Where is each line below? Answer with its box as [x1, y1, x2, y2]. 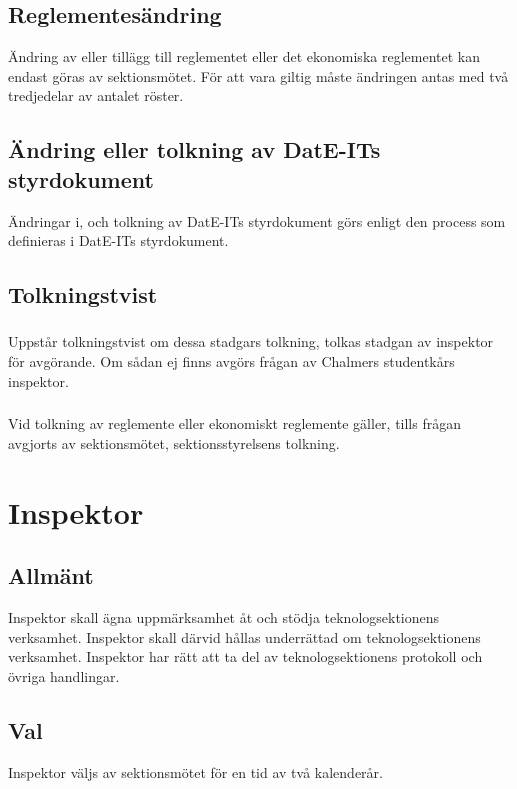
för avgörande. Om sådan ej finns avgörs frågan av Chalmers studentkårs [8, 351, 455, 372]
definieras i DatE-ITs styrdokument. [8, 230, 229, 251]
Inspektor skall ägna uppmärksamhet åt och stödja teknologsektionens [8, 606, 440, 627]
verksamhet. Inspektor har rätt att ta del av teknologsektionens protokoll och [8, 646, 483, 667]
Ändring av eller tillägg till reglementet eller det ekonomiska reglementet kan [8, 46, 480, 67]
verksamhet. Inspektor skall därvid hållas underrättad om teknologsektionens [8, 626, 481, 647]
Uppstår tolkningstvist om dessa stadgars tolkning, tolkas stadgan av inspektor [8, 331, 494, 352]
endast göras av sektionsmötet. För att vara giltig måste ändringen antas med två [8, 65, 509, 86]
